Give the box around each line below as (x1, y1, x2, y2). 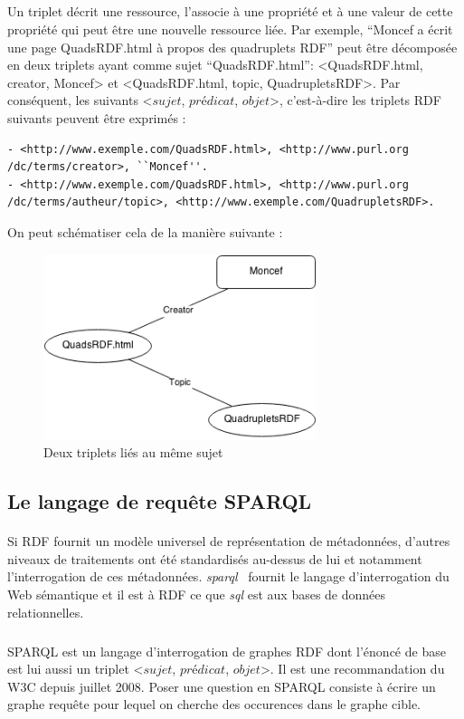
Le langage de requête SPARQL (7, 487, 312, 515)
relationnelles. (7, 602, 84, 621)
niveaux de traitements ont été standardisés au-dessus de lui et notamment (7, 549, 422, 568)
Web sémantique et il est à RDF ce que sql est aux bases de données (7, 585, 386, 604)
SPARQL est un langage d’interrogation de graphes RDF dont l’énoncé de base (7, 641, 446, 660)
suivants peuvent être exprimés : (7, 108, 186, 127)
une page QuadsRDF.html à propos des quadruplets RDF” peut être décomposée (7, 37, 458, 56)
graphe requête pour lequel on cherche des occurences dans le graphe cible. (7, 695, 421, 714)
